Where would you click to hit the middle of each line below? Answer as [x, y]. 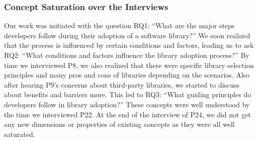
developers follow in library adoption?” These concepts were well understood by [127, 104]
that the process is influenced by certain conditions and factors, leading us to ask [129, 45]
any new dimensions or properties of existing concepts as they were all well [119, 124]
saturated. [20, 134]
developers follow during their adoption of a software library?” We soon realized [127, 35]
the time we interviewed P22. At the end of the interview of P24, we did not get [127, 114]
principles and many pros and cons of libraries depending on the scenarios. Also [127, 75]
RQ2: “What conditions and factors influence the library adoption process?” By [127, 55]
